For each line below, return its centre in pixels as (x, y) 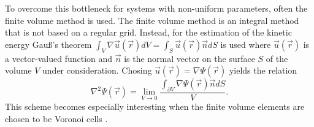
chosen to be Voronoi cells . (56, 118)
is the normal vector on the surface (190, 58)
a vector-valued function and (59, 58)
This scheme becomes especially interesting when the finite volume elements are (155, 106)
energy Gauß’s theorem (48, 44)
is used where (246, 44)
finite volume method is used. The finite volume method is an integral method (152, 20)
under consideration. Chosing (97, 70)
